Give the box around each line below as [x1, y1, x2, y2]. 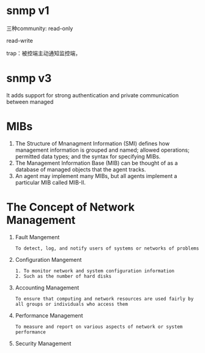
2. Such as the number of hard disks [15, 273, 112, 279]
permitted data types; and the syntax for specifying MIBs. [15, 152, 161, 160]
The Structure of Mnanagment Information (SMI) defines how [15, 139, 170, 147]
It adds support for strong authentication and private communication [6, 91, 179, 98]
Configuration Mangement [15, 256, 82, 263]
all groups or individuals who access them [15, 301, 129, 307]
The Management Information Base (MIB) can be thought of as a [15, 159, 178, 166]
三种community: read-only [6, 24, 73, 32]
